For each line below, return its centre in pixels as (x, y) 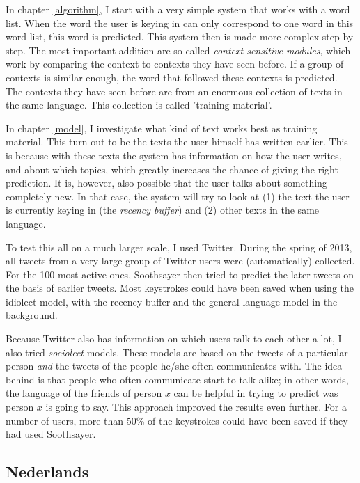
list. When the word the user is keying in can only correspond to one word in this (180, 23)
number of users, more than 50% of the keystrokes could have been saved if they (177, 420)
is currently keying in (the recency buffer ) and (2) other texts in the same (163, 210)
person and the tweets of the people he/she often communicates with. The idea (174, 366)
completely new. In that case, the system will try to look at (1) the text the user (178, 196)
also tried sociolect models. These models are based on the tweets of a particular (177, 352)
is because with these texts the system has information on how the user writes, (174, 155)
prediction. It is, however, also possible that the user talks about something (166, 183)
